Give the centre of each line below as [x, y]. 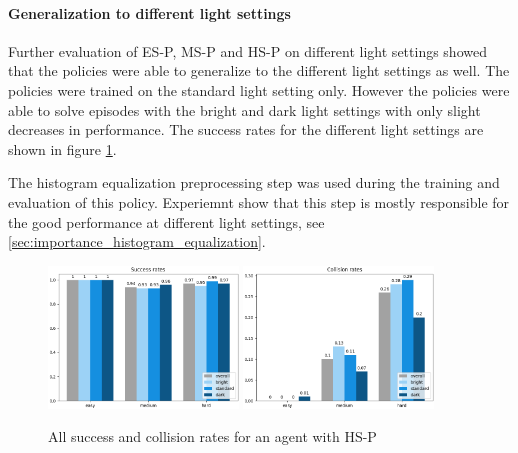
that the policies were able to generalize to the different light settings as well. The [259, 70]
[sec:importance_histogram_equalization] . [137, 241]
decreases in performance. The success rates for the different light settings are [246, 129]
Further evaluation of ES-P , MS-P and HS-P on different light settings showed [247, 50]
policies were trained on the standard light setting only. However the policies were [259, 89]
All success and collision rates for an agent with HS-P [212, 436]
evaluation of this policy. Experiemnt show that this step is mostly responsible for [259, 201]
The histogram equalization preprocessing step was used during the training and [254, 182]
